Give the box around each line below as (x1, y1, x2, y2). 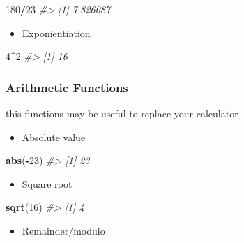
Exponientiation (22, 25, 91, 40)
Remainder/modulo (22, 223, 105, 237)
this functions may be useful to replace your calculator (6, 106, 238, 120)
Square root (22, 176, 73, 191)
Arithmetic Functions (6, 78, 128, 96)
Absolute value (22, 129, 86, 144)
